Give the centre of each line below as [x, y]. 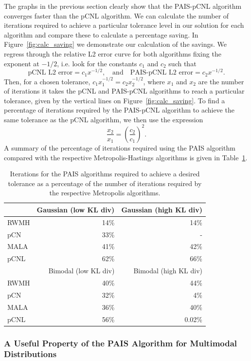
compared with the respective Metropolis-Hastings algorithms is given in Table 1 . [126, 157]
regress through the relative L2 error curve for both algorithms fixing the [113, 53]
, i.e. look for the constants [97, 63]
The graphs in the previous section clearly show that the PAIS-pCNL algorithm [123, 6]
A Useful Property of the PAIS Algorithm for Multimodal [121, 343]
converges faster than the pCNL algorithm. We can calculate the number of [117, 15]
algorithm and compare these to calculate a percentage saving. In [101, 34]
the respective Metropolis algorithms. [105, 193]
